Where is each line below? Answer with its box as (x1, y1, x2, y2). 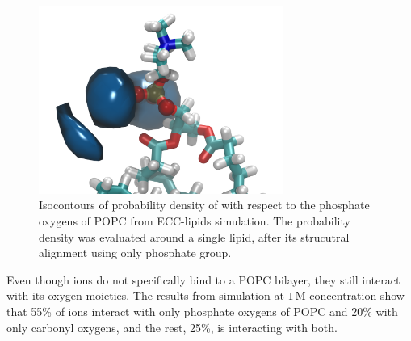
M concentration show (295, 287, 405, 304)
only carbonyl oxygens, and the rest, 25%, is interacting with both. (6, 318, 338, 335)
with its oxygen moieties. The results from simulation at (6, 287, 284, 304)
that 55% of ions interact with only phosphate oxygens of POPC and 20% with (6, 302, 398, 319)
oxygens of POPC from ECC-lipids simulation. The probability (39, 212, 350, 229)
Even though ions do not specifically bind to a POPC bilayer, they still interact (6, 271, 401, 288)
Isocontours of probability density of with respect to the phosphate (39, 196, 370, 213)
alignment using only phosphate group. (39, 244, 232, 261)
